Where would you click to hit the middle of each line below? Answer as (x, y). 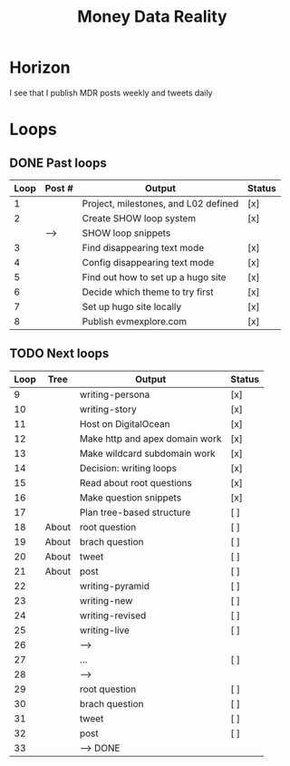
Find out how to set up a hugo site (154, 276)
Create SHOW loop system (139, 218)
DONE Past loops (58, 163)
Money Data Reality (152, 17)
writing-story (108, 409)
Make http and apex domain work (150, 439)
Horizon (40, 68)
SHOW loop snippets (126, 233)
